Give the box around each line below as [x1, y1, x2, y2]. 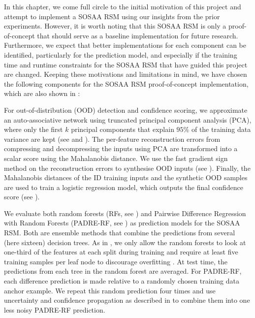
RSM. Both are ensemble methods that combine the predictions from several [4, 227, 235, 238]
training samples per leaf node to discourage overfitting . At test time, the [4, 256, 227, 266]
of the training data [191, 124, 251, 134]
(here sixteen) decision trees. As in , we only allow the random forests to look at [4, 237, 246, 247]
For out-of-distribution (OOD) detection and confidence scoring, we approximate [4, 104, 248, 115]
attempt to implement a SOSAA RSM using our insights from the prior [4, 11, 220, 21]
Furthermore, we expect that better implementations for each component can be [4, 40, 247, 50]
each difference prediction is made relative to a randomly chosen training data [4, 276, 239, 286]
